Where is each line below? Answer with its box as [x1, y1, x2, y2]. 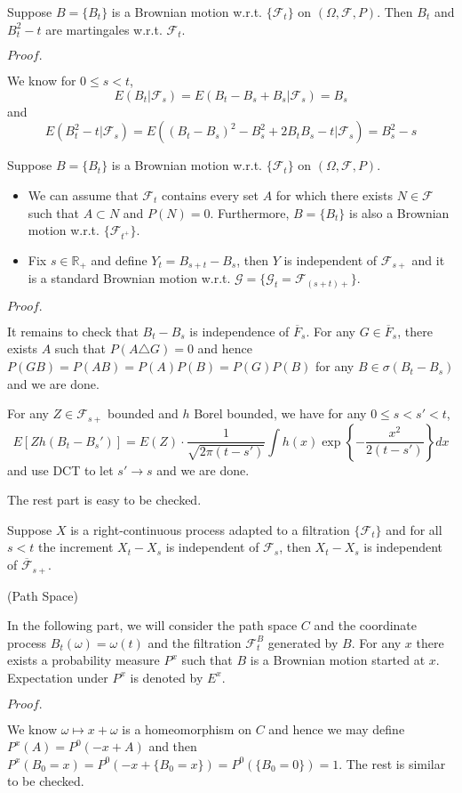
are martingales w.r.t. [45, 20, 163, 38]
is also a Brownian [349, 203, 450, 222]
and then [148, 737, 197, 756]
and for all [386, 520, 442, 538]
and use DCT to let [7, 460, 114, 479]
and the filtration [147, 633, 242, 651]
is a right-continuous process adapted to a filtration [70, 520, 350, 538]
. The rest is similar [339, 754, 446, 773]
